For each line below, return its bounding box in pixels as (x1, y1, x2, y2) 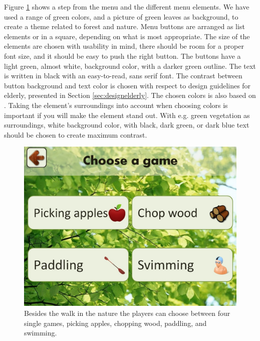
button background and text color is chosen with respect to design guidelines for (4, 80, 251, 90)
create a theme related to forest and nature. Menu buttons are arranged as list (4, 21, 245, 32)
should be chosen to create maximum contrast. (4, 129, 147, 140)
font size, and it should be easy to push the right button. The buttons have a (4, 50, 241, 61)
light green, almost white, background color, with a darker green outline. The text (4, 60, 256, 71)
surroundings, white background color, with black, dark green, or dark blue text (4, 120, 249, 130)
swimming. (24, 327, 57, 338)
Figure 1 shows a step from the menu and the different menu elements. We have (4, 2, 249, 12)
